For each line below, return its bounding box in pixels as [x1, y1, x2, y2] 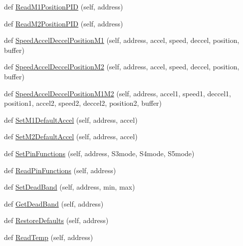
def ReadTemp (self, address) [4, 232, 93, 242]
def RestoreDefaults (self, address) [4, 215, 109, 226]
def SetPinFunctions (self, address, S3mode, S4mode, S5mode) [4, 148, 195, 158]
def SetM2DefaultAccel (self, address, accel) [4, 131, 138, 142]
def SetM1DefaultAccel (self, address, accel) [4, 114, 138, 125]
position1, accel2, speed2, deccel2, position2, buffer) [4, 98, 162, 108]
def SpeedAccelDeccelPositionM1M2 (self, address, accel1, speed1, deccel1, [4, 88, 231, 98]
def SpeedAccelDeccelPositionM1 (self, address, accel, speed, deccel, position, [4, 35, 240, 45]
